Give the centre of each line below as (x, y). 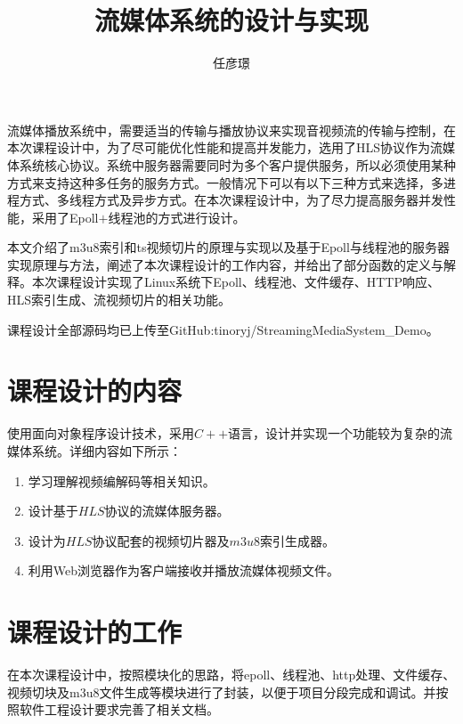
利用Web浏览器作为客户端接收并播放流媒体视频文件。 (184, 570)
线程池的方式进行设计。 (177, 217)
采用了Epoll (65, 217)
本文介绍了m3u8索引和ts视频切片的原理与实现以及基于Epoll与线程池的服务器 (228, 247)
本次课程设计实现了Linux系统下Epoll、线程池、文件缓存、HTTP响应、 (236, 282)
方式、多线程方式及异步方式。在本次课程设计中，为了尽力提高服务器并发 (231, 200)
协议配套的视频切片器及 (161, 540)
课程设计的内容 (95, 390)
